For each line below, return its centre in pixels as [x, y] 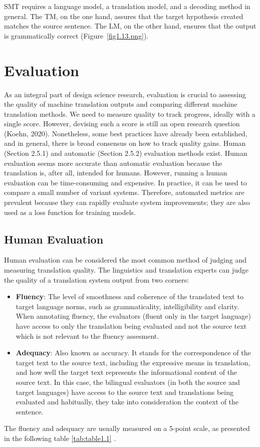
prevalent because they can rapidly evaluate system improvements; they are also [127, 202]
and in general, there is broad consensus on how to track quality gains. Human [125, 143]
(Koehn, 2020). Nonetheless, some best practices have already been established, [126, 133]
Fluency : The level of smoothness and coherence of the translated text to [129, 296]
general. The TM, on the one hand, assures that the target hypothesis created [124, 16]
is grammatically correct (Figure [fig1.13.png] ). [76, 35]
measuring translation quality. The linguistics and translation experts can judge [126, 270]
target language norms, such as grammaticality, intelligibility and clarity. [127, 306]
